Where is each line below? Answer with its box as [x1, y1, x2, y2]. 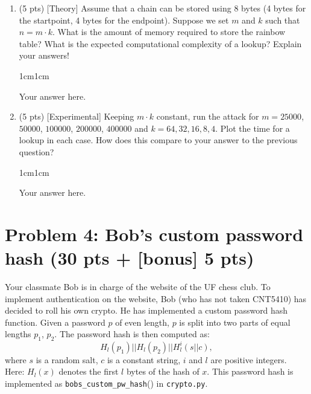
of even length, [115, 315, 169, 328]
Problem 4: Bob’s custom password [5, 221, 304, 246]
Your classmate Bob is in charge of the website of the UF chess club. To [5, 280, 271, 293]
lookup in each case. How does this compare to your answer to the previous [19, 134, 298, 146]
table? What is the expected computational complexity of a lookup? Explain [19, 37, 302, 50]
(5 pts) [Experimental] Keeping [19, 110, 134, 123]
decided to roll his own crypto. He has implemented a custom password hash [5, 304, 288, 317]
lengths [5, 328, 31, 340]
